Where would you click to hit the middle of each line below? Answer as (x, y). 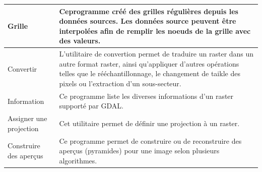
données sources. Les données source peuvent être (148, 21)
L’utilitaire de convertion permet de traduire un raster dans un (156, 54)
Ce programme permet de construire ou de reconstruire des (150, 140)
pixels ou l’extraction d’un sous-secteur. (120, 83)
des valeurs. (80, 41)
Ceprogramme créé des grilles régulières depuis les (149, 11)
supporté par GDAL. (91, 106)
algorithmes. (78, 160)
